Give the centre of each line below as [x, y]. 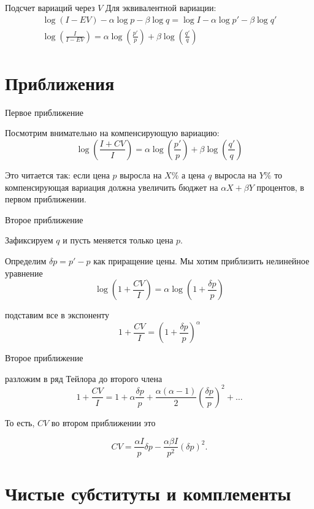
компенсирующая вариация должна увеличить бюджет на [112, 187]
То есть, [20, 422]
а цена [193, 174]
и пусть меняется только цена [118, 240]
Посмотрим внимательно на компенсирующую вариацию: [112, 133]
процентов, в [280, 187]
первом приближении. [46, 199]
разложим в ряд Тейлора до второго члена [84, 378]
